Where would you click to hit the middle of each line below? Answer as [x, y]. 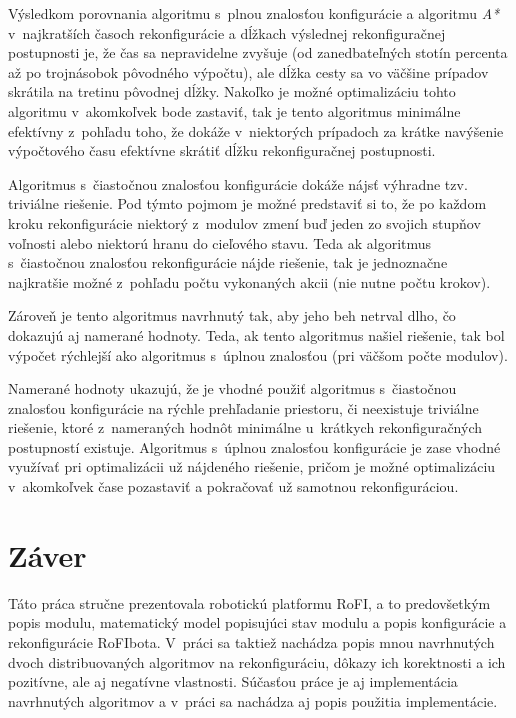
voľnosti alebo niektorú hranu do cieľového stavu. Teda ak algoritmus [220, 242]
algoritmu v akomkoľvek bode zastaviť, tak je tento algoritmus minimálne [234, 110]
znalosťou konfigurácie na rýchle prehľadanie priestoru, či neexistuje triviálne [243, 407]
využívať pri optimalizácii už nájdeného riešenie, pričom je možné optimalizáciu [252, 466]
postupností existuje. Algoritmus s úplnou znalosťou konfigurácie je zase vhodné [254, 446]
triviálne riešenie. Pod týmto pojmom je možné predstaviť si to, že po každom [247, 203]
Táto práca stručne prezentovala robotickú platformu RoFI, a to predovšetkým [249, 602]
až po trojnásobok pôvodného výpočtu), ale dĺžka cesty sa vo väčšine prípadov [248, 71]
